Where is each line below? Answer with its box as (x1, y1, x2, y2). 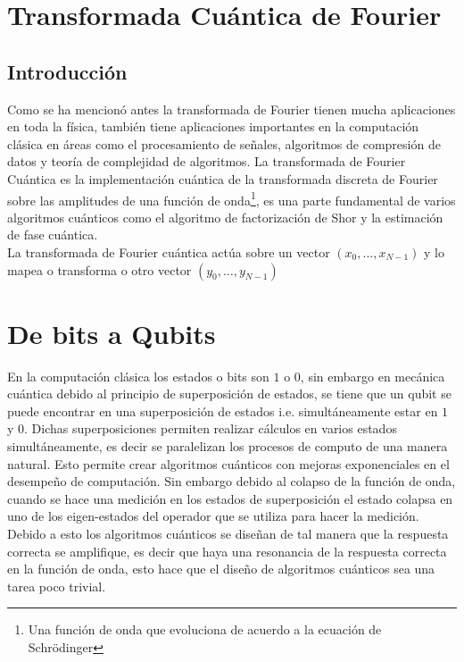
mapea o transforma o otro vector (7, 260, 192, 279)
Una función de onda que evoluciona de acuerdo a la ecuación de (28, 620, 382, 639)
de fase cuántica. (7, 225, 98, 244)
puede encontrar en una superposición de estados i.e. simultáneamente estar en (7, 401, 438, 420)
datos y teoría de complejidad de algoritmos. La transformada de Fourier (7, 152, 406, 171)
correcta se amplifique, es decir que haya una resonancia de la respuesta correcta (7, 541, 447, 560)
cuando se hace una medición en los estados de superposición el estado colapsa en (7, 489, 453, 507)
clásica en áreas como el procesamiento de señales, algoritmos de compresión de (7, 134, 441, 153)
